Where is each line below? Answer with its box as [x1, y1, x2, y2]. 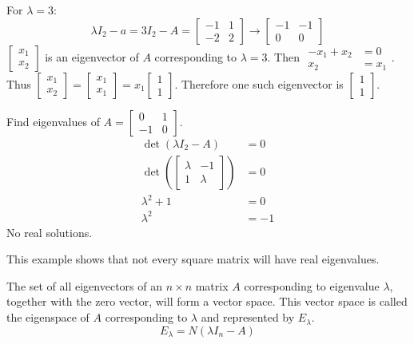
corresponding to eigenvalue [244, 277, 380, 294]
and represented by [201, 309, 295, 326]
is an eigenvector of [45, 48, 139, 65]
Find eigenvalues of [6, 113, 100, 129]
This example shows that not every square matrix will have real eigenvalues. [6, 251, 380, 267]
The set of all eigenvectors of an [6, 277, 162, 294]
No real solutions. [6, 223, 93, 240]
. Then [267, 48, 300, 65]
